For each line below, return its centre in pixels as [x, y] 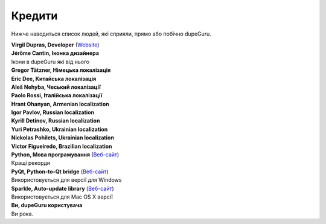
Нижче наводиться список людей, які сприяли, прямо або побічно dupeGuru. [111, 34]
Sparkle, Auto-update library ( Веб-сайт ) [62, 188]
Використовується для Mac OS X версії [62, 197]
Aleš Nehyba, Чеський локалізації [56, 87]
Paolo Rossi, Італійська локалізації [57, 95]
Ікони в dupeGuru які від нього [50, 62]
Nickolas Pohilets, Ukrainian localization [63, 138]
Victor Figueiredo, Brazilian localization [62, 146]
